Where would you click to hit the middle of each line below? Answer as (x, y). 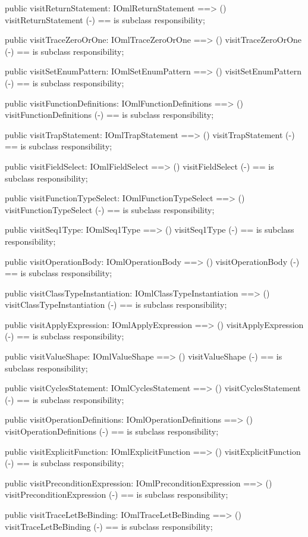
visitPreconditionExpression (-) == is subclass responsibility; (117, 494)
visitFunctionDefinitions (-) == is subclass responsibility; (109, 115)
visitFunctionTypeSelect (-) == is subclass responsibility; (110, 209)
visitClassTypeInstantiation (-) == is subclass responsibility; (116, 305)
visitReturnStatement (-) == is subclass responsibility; (105, 19)
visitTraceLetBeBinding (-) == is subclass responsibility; (109, 526)
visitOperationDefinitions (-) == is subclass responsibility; (112, 431)
